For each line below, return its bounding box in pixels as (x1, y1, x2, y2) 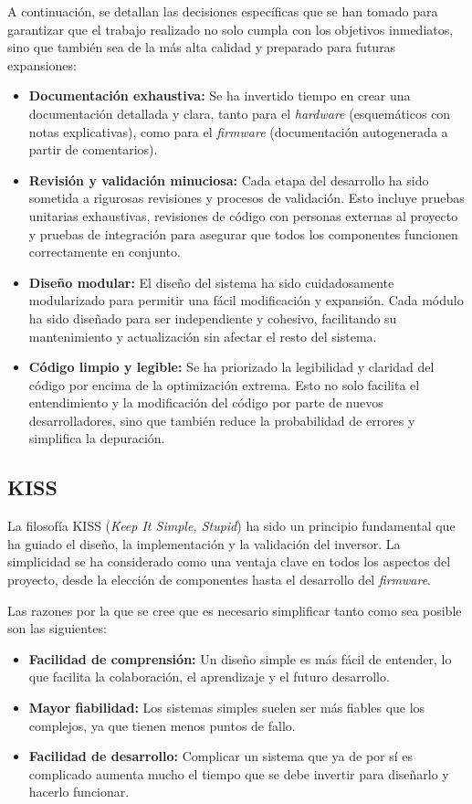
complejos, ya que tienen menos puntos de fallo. (28, 715, 296, 735)
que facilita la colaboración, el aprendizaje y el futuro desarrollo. (28, 667, 390, 686)
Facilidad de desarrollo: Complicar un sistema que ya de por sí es (28, 746, 414, 766)
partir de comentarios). (28, 140, 158, 159)
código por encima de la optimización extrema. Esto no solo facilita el (28, 375, 420, 394)
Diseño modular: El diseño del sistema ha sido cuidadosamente (28, 272, 394, 291)
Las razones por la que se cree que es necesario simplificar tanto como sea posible (7, 600, 462, 619)
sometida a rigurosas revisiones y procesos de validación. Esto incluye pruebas (28, 188, 465, 207)
